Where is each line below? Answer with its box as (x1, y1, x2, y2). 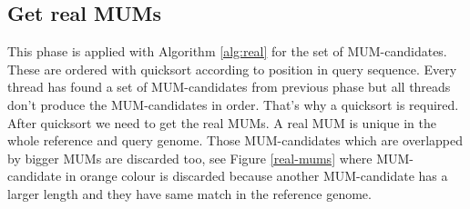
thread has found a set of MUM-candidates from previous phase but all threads (7, 77, 451, 96)
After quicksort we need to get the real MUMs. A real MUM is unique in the (7, 113, 436, 132)
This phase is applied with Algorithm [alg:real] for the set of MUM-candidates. (7, 42, 447, 61)
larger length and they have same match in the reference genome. (7, 184, 372, 203)
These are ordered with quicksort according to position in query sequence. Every (7, 59, 457, 78)
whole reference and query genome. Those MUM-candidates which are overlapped (7, 131, 464, 150)
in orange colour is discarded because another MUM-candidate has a (65, 166, 448, 185)
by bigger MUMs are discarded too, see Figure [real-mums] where (7, 148, 373, 167)
